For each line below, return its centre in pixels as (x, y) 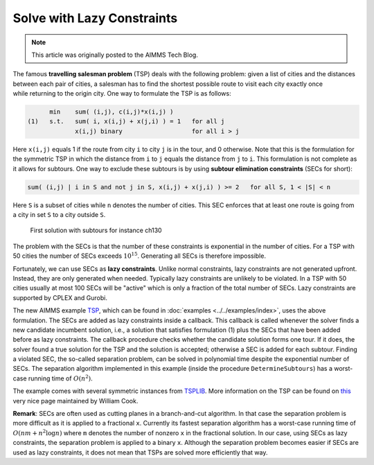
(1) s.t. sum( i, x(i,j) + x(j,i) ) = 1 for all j (126, 122)
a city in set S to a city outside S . (59, 214)
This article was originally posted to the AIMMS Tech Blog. (115, 55)
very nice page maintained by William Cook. (75, 401)
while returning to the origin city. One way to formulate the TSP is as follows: (122, 94)
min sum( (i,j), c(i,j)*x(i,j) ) (112, 112)
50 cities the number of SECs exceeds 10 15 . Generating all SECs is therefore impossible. (140, 255)
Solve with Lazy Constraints (95, 18)
